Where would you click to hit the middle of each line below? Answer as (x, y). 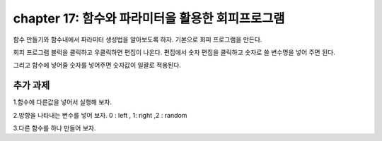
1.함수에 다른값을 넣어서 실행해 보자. (63, 102)
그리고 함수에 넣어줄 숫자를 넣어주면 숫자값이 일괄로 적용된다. (97, 65)
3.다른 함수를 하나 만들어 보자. (54, 128)
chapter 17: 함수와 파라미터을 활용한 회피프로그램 (149, 18)
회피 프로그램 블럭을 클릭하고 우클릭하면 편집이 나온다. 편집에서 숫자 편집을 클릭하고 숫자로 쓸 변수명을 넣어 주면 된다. (174, 52)
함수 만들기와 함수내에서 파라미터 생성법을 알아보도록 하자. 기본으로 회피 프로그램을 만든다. (138, 39)
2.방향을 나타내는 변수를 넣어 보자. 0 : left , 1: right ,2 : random (100, 115)
